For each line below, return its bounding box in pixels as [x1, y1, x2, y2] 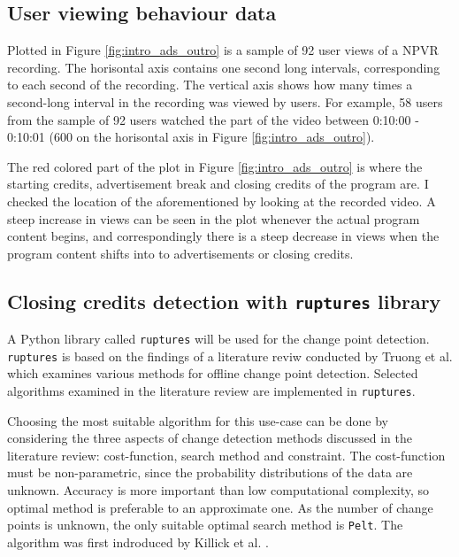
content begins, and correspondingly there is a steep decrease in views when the [7, 227, 440, 245]
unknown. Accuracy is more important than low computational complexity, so [7, 481, 430, 499]
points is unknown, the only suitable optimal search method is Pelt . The [7, 515, 403, 534]
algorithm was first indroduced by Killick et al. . [7, 532, 269, 551]
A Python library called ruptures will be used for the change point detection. [7, 329, 430, 348]
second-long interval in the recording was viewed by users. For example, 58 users [7, 92, 443, 111]
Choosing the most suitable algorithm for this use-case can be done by [7, 411, 389, 429]
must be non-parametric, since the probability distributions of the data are [7, 463, 413, 482]
